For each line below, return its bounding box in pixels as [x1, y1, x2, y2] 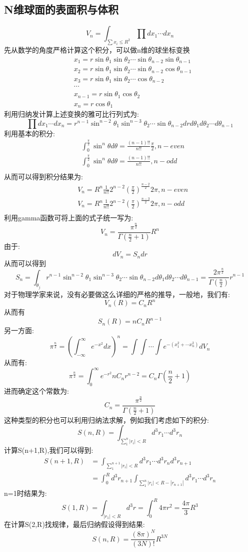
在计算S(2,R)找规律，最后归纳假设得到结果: [4, 519, 145, 529]
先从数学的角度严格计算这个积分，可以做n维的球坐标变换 [4, 45, 190, 55]
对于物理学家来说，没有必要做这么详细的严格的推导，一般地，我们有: [4, 289, 230, 299]
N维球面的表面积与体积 [4, 2, 118, 17]
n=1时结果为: [4, 488, 47, 498]
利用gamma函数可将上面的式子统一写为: [4, 212, 133, 223]
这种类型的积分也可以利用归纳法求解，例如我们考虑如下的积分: [4, 414, 209, 425]
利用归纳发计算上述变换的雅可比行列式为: [4, 109, 139, 119]
